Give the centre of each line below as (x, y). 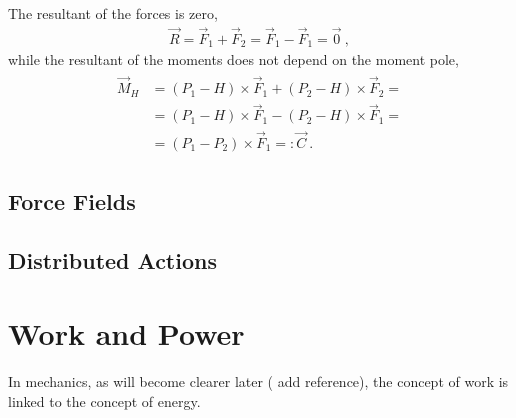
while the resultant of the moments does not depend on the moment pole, (233, 59)
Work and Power (126, 333)
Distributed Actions (112, 259)
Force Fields (72, 201)
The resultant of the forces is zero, (113, 13)
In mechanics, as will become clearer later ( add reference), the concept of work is (258, 381)
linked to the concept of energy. (104, 400)
